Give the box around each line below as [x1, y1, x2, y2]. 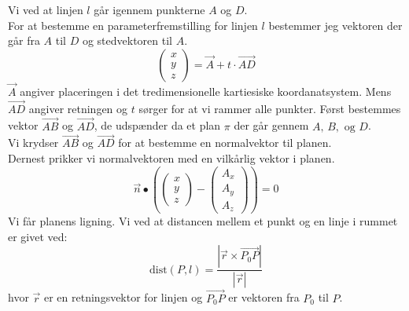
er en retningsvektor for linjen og [43, 289, 203, 306]
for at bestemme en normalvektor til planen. [118, 134, 332, 151]
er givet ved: [8, 228, 68, 244]
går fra [8, 32, 40, 49]
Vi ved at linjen [8, 2, 83, 17]
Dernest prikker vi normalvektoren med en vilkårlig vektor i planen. [8, 150, 335, 166]
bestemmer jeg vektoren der [268, 16, 403, 33]
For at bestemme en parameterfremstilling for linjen [8, 16, 258, 33]
